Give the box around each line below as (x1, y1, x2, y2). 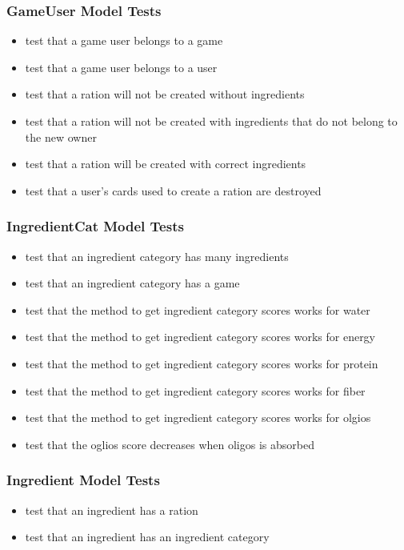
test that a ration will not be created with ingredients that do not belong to (25, 113, 398, 129)
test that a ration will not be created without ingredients (25, 86, 305, 102)
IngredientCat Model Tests (6, 216, 184, 236)
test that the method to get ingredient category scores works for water (25, 301, 370, 318)
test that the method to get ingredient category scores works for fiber (25, 382, 366, 399)
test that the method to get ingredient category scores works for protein (25, 355, 378, 371)
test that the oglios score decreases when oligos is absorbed (25, 436, 314, 452)
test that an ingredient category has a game (25, 275, 240, 291)
